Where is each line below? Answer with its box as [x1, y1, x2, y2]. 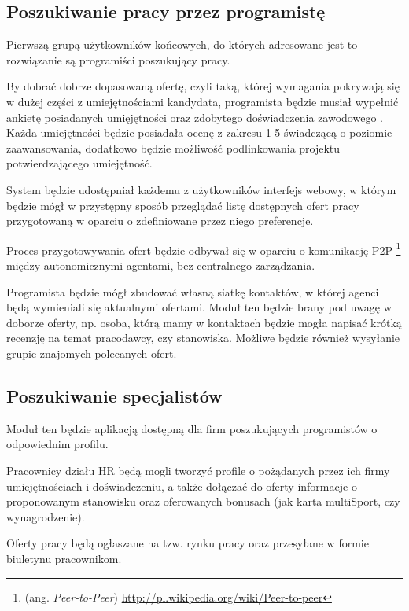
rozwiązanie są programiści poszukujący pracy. [6, 51, 230, 68]
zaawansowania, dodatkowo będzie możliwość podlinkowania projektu [6, 139, 341, 156]
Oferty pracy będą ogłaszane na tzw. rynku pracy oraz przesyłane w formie [6, 535, 369, 551]
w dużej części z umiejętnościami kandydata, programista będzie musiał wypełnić [6, 93, 399, 109]
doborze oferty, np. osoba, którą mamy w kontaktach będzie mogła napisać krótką [6, 314, 402, 330]
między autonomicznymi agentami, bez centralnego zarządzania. [6, 256, 315, 273]
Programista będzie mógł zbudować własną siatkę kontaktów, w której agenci [6, 283, 379, 300]
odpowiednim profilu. [6, 436, 109, 452]
